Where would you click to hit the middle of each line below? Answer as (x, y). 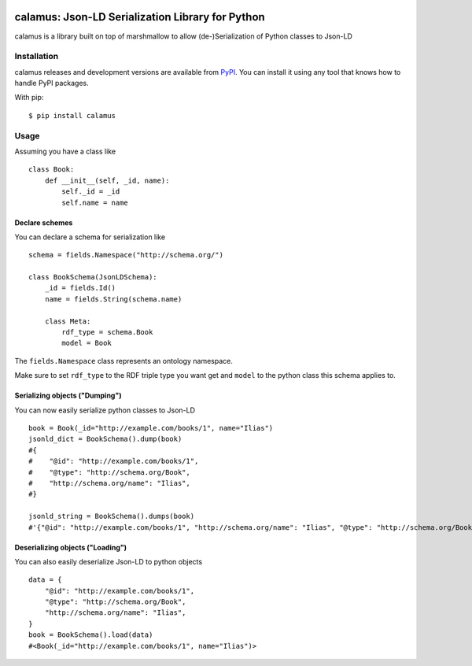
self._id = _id (91, 192)
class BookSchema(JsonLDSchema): (93, 277)
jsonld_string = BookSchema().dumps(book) (112, 516)
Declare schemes (44, 222)
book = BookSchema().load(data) (91, 635)
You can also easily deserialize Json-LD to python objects (109, 561)
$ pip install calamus (72, 115)
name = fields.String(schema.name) (113, 299)
